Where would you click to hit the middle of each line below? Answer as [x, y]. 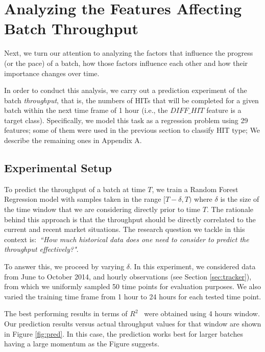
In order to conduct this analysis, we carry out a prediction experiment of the [126, 90]
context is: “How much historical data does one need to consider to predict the [127, 239]
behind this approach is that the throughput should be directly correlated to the [130, 219]
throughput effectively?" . [41, 249]
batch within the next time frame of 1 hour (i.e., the [86, 110]
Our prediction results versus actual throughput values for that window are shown [133, 323]
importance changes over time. [52, 73]
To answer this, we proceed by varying [64, 266]
